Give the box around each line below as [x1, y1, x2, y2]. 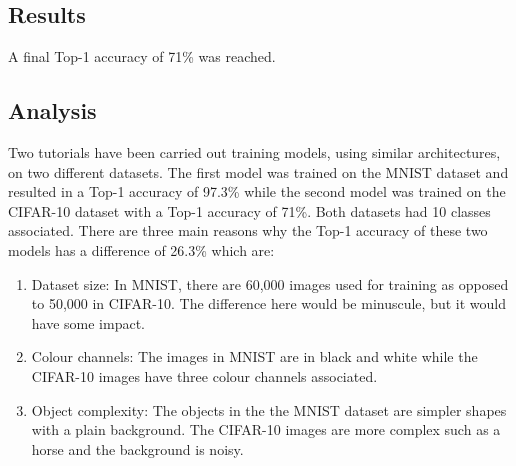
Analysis [8, 95, 97, 126]
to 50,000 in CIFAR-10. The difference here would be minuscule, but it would [31, 293, 506, 314]
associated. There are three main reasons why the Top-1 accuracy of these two [8, 220, 488, 241]
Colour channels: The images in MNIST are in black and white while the [31, 346, 478, 367]
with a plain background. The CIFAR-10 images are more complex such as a [31, 419, 501, 440]
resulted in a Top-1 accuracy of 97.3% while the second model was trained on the [8, 181, 506, 202]
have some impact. [31, 312, 146, 333]
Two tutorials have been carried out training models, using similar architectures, [8, 142, 501, 162]
